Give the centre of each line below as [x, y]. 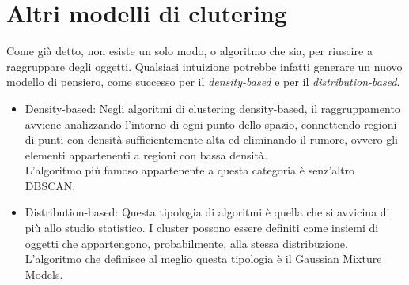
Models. [44, 274]
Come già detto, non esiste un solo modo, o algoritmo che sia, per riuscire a [189, 51]
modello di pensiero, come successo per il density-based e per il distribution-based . [203, 82]
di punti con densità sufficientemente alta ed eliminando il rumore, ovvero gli [212, 139]
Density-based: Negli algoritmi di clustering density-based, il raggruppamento [212, 108]
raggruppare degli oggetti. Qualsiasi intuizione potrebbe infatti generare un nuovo [204, 66]
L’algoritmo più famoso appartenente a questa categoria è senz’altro [190, 170]
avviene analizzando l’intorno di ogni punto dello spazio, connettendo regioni [211, 124]
